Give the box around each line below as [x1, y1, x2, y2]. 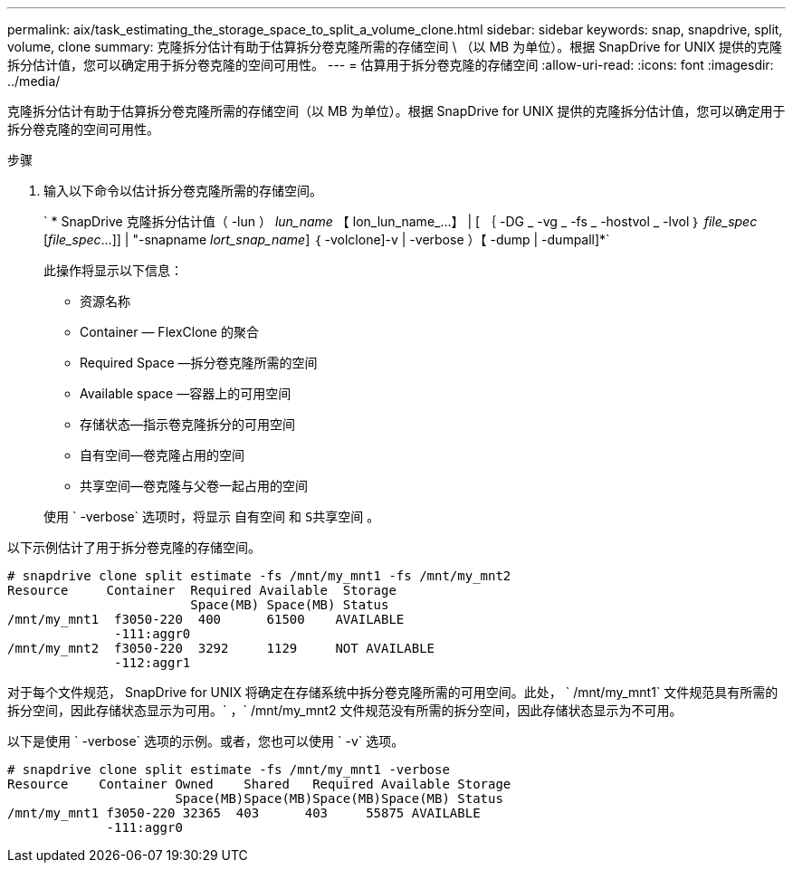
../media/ [7, 73, 61, 89]
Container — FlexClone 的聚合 [80, 324, 259, 339]
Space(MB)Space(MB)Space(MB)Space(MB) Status [175, 791, 503, 806]
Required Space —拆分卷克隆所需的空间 [80, 355, 318, 370]
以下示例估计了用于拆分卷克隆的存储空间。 [7, 540, 261, 555]
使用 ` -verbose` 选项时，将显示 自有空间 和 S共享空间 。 [43, 509, 380, 524]
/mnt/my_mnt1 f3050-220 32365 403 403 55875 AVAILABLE [7, 806, 481, 820]
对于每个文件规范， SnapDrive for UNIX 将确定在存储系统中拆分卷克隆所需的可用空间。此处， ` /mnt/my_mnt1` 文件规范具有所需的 [7, 684, 779, 700]
